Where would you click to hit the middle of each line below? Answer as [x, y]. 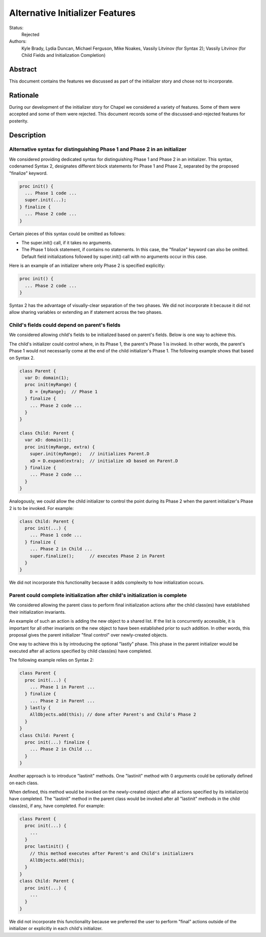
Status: [16, 28]
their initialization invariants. [37, 612]
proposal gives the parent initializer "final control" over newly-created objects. [88, 635]
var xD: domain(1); [48, 440]
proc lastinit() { [47, 847]
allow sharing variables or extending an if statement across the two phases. [86, 312]
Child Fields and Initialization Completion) [64, 55]
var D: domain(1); [47, 378]
